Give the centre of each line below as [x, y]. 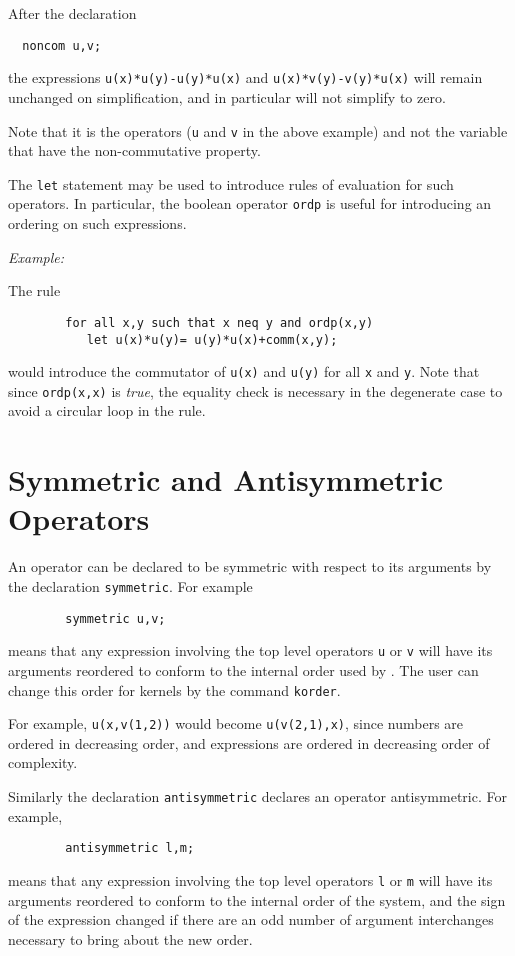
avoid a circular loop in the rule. [107, 410]
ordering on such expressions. [97, 223]
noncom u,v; [62, 45]
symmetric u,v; [115, 618]
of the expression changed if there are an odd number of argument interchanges [251, 919]
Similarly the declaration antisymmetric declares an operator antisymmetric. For [257, 796]
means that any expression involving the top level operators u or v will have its [250, 650]
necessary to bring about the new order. [130, 938]
